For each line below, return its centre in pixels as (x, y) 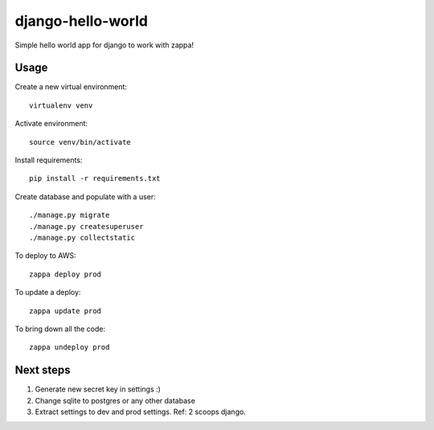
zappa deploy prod (66, 274)
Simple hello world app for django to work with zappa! (104, 45)
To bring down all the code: (60, 329)
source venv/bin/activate (80, 142)
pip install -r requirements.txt (95, 178)
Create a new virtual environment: (71, 87)
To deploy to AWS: (45, 256)
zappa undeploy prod (70, 347)
